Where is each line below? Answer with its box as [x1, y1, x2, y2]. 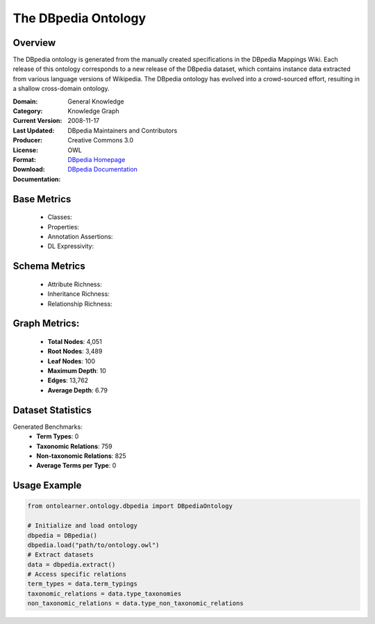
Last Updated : [12, 126, 55, 135]
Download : [12, 165, 45, 174]
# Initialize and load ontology [27, 522, 138, 529]
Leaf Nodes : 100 [47, 356, 96, 365]
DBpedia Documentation [67, 165, 138, 174]
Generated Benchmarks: [12, 422, 83, 431]
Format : [12, 155, 36, 163]
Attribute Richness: [47, 280, 102, 288]
